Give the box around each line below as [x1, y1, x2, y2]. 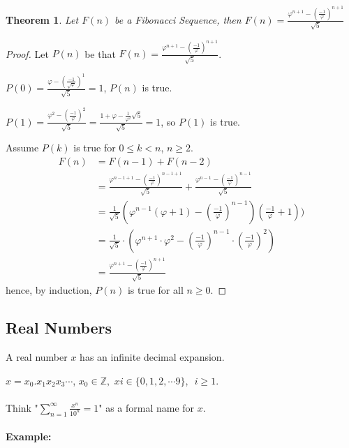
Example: [6, 429, 52, 444]
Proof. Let [6, 46, 49, 61]
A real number [6, 350, 68, 364]
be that [84, 46, 116, 61]
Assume [6, 140, 39, 155]
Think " [6, 400, 38, 415]
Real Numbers [6, 317, 112, 338]
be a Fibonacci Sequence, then [114, 12, 242, 27]
